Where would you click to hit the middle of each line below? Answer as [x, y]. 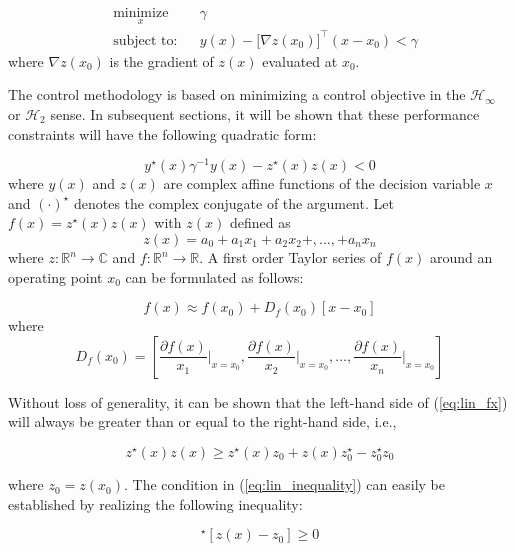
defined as [260, 222]
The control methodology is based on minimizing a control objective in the [237, 94]
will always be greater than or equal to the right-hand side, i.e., [202, 421]
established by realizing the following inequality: [155, 503]
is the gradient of [161, 60]
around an [461, 257]
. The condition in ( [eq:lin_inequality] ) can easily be [284, 484]
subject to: [145, 40]
